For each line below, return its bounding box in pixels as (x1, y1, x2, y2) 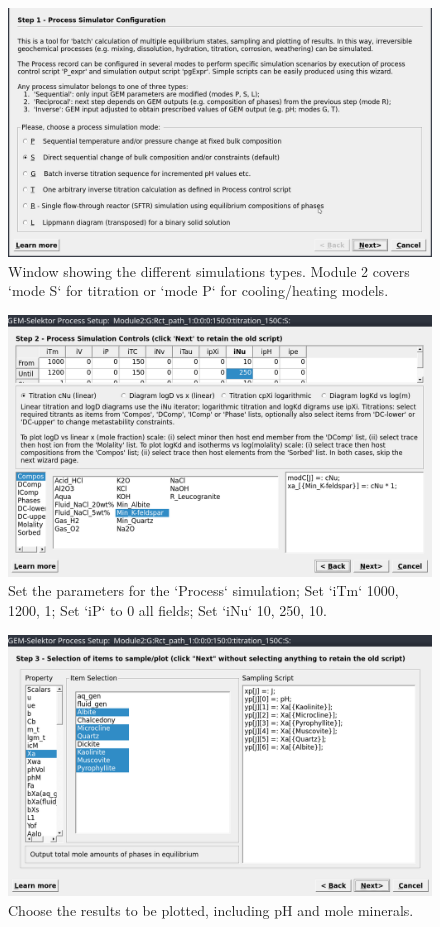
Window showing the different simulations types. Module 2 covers (8, 260, 410, 281)
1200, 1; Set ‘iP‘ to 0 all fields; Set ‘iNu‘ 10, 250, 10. (8, 599, 327, 620)
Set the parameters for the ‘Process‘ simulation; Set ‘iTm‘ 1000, (8, 580, 399, 601)
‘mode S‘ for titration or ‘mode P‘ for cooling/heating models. (8, 280, 389, 301)
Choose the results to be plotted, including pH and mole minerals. (8, 899, 414, 920)
